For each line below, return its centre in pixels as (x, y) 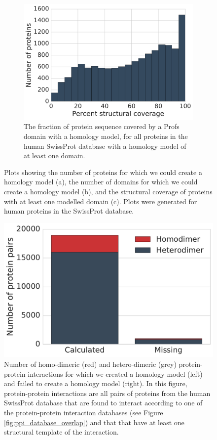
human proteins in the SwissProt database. (69, 211)
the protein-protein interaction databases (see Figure (84, 412)
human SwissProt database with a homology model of (105, 146)
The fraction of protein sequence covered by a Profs (102, 126)
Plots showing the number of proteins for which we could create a (103, 172)
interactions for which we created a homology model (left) (115, 374)
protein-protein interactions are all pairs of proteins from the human (107, 393)
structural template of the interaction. (61, 432)
